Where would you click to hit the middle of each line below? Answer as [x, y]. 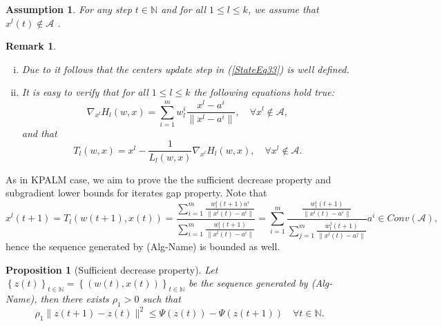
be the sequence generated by [248, 283]
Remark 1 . [31, 46]
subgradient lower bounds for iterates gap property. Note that [136, 193]
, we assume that [283, 9]
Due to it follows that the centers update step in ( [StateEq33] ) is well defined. [185, 69]
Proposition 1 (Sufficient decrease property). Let [112, 269]
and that [39, 133]
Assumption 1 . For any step [69, 9]
